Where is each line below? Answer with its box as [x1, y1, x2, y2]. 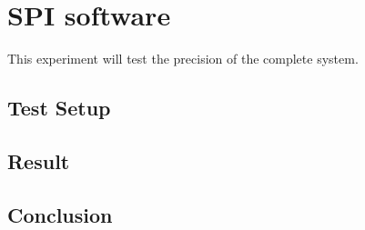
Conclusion [7, 200, 113, 228]
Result [7, 146, 70, 175]
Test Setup [7, 94, 111, 122]
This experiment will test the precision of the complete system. [7, 49, 359, 68]
